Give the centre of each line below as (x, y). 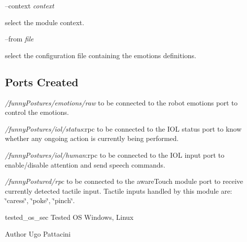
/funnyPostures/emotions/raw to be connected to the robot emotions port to (121, 102)
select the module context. (45, 22)
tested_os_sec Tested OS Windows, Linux (69, 217)
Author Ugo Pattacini (38, 233)
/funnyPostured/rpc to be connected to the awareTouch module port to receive (124, 181)
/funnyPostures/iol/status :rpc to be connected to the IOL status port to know (123, 128)
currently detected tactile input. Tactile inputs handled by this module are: (119, 190)
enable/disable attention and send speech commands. (85, 164)
